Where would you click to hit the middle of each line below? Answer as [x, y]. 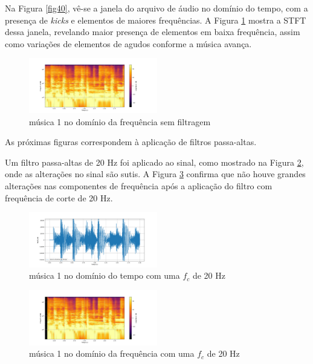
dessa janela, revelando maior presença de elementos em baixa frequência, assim [153, 32]
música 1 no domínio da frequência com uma [112, 353]
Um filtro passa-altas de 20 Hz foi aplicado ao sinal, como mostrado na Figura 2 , [154, 162]
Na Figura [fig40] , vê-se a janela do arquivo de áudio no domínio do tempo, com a [156, 8]
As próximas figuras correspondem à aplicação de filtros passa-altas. [131, 142]
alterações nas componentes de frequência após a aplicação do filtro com [139, 186]
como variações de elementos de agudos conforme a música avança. [128, 43]
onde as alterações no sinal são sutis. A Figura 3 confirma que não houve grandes [155, 174]
